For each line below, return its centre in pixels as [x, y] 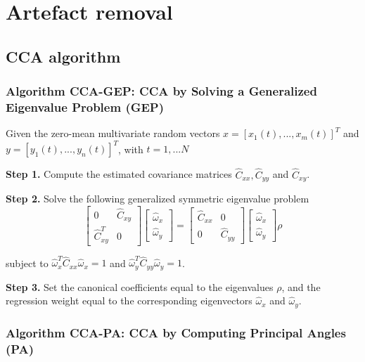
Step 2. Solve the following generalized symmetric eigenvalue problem [158, 199]
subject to [27, 263]
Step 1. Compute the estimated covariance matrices [119, 174]
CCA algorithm [63, 56]
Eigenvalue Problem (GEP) [85, 107]
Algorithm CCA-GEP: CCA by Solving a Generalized [161, 91]
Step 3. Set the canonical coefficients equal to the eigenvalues [140, 286]
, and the [301, 286]
